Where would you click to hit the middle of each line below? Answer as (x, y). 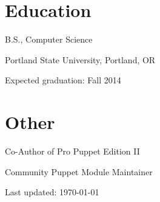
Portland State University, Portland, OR (80, 59)
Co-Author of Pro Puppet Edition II (72, 151)
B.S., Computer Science (49, 39)
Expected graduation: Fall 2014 (63, 80)
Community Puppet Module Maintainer (79, 171)
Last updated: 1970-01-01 (52, 192)
